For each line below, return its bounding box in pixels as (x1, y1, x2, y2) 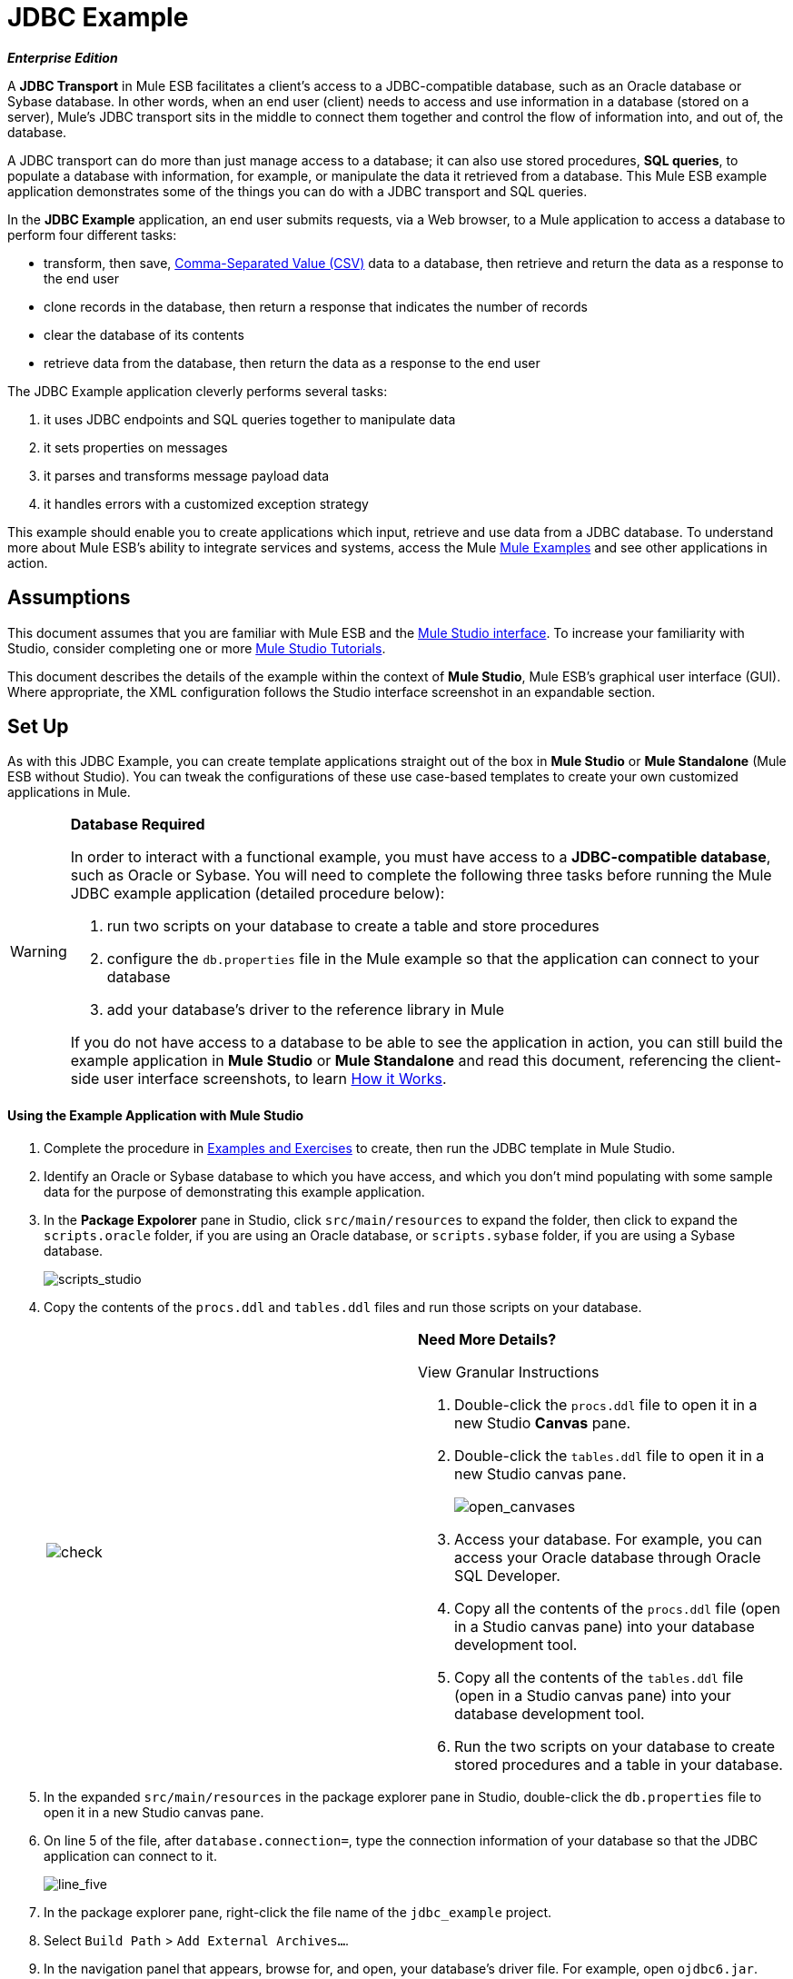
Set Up (7, 715, 69, 739)
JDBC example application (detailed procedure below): (70, 884, 445, 903)
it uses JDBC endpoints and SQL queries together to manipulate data (44, 411, 456, 427)
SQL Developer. (454, 1566, 560, 1585)
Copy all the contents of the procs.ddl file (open (454, 1598, 780, 1617)
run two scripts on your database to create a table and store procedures (106, 917, 600, 936)
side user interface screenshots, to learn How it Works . (70, 1069, 447, 1089)
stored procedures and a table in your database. (454, 1755, 783, 1774)
